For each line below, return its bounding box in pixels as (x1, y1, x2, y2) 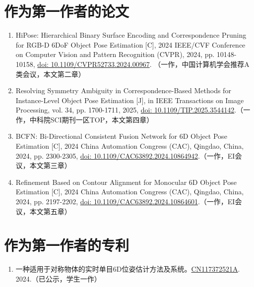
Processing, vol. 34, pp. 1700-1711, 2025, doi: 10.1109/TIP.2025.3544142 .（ (15, 105, 244, 115)
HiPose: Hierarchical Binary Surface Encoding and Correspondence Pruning (15, 30, 247, 40)
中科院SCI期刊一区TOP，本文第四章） (29, 114, 154, 124)
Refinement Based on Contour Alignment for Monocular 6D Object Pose (15, 176, 237, 187)
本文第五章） (29, 206, 71, 216)
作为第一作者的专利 (4, 235, 129, 255)
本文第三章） (29, 160, 71, 171)
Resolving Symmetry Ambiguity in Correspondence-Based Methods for (15, 85, 231, 96)
